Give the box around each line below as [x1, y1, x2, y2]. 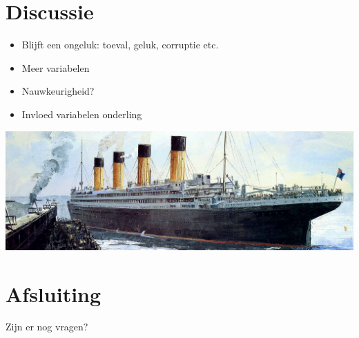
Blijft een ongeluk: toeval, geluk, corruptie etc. [21, 37, 219, 52]
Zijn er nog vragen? [6, 319, 88, 334]
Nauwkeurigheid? [21, 84, 95, 98]
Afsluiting [6, 279, 101, 308]
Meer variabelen [21, 60, 90, 75]
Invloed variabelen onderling [21, 106, 142, 121]
